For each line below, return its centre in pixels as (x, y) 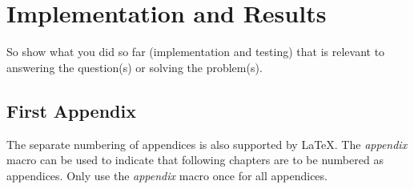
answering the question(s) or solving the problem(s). (135, 67)
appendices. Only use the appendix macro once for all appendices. (167, 175)
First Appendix (71, 110)
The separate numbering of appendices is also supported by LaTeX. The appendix (207, 144)
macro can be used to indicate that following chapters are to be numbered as (195, 160)
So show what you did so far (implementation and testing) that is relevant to (196, 52)
